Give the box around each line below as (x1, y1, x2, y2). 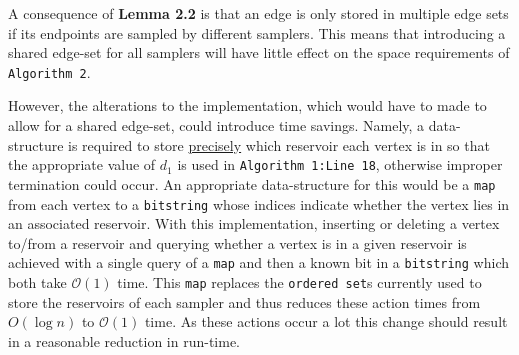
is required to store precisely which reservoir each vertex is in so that (68, 134, 490, 155)
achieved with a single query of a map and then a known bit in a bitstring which (8, 252, 509, 273)
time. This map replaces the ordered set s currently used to (117, 272, 482, 293)
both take (8, 272, 67, 293)
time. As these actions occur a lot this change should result (144, 311, 508, 332)
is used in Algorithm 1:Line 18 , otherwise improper (177, 154, 503, 175)
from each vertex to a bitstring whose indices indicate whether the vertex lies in (8, 193, 510, 214)
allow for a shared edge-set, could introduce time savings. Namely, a (8, 115, 425, 136)
